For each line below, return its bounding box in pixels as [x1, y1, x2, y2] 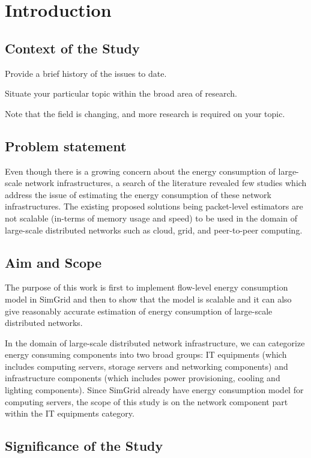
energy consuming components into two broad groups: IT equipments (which [5, 348, 287, 361]
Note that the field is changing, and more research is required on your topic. [5, 107, 285, 119]
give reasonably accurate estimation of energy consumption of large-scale [5, 304, 273, 317]
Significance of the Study [5, 436, 163, 455]
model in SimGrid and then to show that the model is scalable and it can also [5, 292, 292, 305]
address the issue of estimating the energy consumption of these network [5, 188, 271, 200]
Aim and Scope [5, 253, 102, 271]
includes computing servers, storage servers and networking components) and [5, 360, 288, 372]
